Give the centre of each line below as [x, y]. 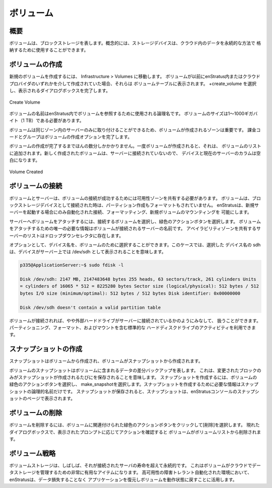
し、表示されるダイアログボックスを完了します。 [60, 91]
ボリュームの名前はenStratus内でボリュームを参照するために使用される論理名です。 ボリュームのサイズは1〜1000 [127, 113]
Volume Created [26, 172]
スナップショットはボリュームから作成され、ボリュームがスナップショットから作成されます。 [106, 361]
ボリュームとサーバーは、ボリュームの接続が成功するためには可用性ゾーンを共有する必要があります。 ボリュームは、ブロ [135, 198]
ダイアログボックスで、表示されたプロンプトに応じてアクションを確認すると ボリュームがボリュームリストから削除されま [135, 432]
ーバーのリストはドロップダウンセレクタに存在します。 [66, 235]
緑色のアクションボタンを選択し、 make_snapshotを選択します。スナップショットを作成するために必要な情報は [125, 384]
